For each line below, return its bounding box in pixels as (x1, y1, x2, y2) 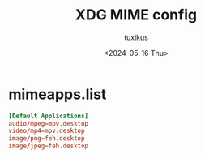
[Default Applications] (8, 112, 89, 120)
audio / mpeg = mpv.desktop (8, 119, 89, 127)
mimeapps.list (8, 85, 107, 103)
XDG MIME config (75, 6, 197, 24)
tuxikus (124, 32, 148, 42)
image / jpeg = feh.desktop (8, 142, 89, 151)
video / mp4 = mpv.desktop (8, 127, 85, 135)
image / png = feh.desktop (8, 135, 85, 143)
